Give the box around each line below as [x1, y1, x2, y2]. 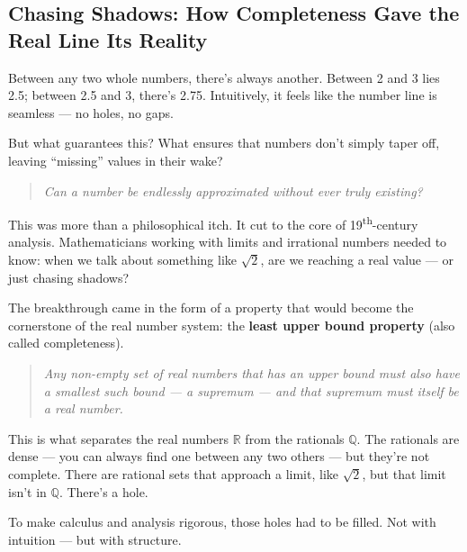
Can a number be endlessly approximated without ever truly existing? [43, 181, 423, 200]
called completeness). [8, 333, 124, 352]
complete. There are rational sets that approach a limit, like [8, 464, 339, 483]
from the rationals [245, 429, 345, 448]
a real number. [43, 399, 123, 418]
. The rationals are [356, 429, 460, 448]
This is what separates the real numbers [8, 429, 229, 448]
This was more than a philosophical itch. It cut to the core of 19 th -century [8, 213, 418, 233]
